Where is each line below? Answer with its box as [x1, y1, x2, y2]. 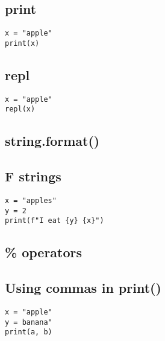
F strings [5, 167, 61, 186]
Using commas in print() [5, 278, 161, 297]
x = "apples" [5, 196, 57, 205]
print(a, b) [5, 328, 52, 337]
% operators [5, 243, 82, 261]
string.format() [5, 131, 100, 150]
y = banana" [5, 318, 52, 327]
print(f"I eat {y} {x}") [5, 216, 104, 225]
